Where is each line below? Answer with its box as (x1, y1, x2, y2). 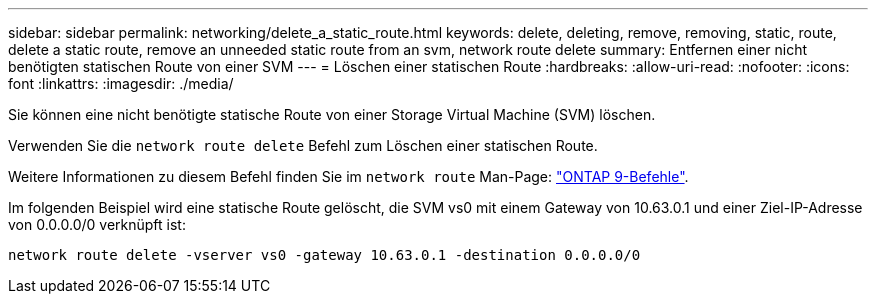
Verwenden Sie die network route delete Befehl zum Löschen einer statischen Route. (8, 137, 598, 154)
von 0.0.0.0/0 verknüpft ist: (8, 216, 186, 233)
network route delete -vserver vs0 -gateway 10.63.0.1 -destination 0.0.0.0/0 (8, 247, 641, 263)
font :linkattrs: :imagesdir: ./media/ (8, 75, 234, 92)
